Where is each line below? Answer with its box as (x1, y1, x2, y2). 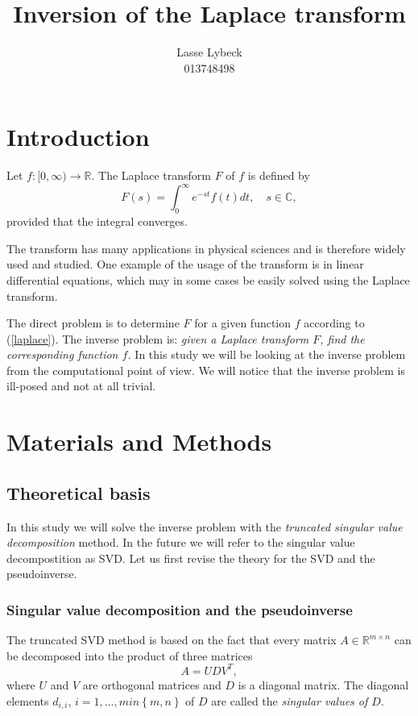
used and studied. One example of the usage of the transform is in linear (6, 256, 364, 273)
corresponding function (6, 346, 118, 363)
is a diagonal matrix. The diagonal (238, 676, 409, 693)
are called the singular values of (211, 692, 368, 709)
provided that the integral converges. (6, 213, 188, 230)
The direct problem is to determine (6, 314, 180, 331)
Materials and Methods (6, 425, 272, 458)
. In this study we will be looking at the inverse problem (127, 346, 406, 363)
